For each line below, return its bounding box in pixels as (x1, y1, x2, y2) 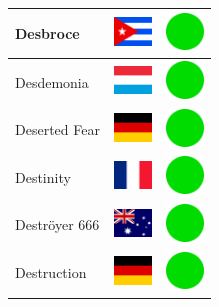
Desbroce (15, 22, 80, 43)
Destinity (15, 166, 71, 187)
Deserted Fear (15, 119, 100, 140)
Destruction (15, 262, 87, 283)
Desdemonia (15, 71, 89, 92)
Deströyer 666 (15, 214, 100, 235)
